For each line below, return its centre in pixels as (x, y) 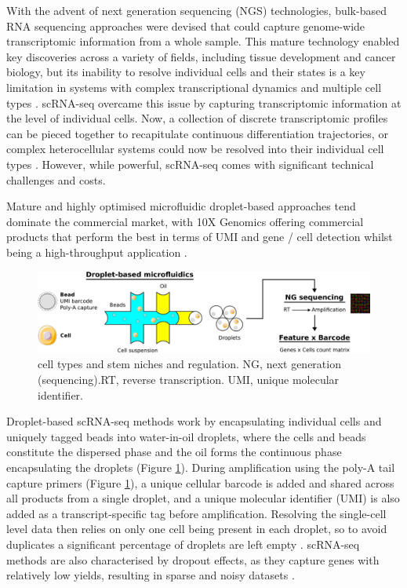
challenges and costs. (56, 179)
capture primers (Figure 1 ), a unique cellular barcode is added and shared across (200, 482)
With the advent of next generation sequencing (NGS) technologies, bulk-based (196, 10)
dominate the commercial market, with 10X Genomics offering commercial (185, 221)
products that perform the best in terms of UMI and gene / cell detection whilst (200, 237)
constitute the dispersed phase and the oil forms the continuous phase (174, 452)
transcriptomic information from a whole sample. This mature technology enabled (203, 41)
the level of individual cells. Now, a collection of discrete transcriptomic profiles (197, 118)
